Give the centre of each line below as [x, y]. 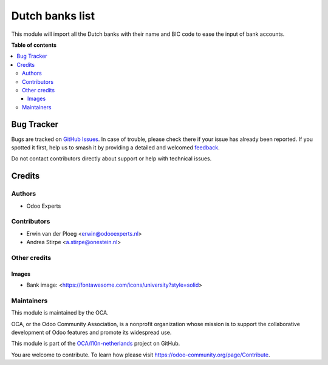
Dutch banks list [53, 16]
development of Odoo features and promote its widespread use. [91, 332]
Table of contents [34, 45]
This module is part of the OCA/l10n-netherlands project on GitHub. [96, 344]
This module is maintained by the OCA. [60, 313]
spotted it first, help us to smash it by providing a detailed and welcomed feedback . [115, 147]
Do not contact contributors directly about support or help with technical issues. [111, 159]
